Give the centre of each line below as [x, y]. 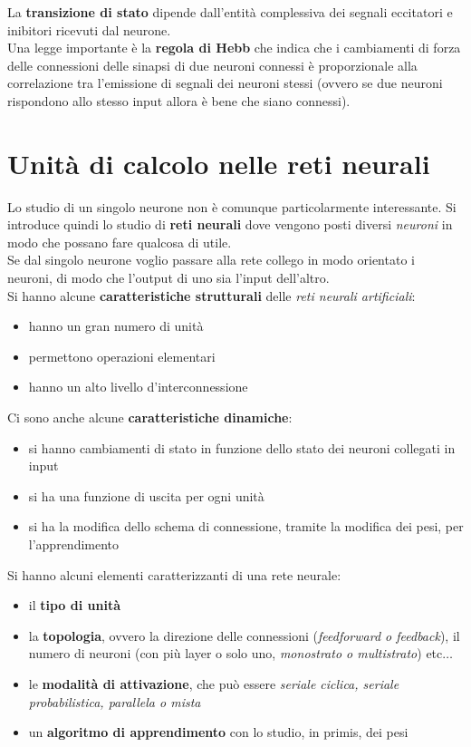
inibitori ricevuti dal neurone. [89, 29]
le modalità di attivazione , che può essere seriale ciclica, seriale [214, 683]
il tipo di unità [74, 605]
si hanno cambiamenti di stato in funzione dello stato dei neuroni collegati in [242, 447]
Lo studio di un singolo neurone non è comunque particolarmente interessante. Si [232, 206]
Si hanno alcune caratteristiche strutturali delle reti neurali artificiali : [211, 295]
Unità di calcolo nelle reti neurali [219, 163]
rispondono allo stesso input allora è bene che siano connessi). [179, 100]
